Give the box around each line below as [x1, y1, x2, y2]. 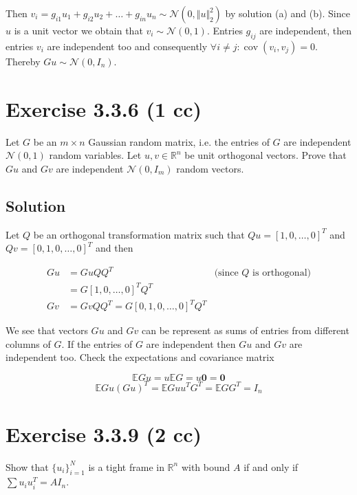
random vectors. [176, 161, 244, 175]
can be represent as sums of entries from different [142, 323, 349, 338]
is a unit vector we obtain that [14, 23, 143, 37]
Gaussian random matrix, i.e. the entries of [88, 134, 270, 148]
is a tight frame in [88, 459, 164, 474]
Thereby [6, 54, 41, 68]
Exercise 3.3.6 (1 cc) [6, 94, 202, 122]
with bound [181, 459, 230, 474]
